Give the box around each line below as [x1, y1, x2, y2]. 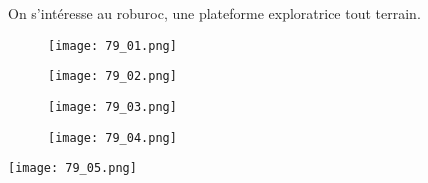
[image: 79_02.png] [48, 69, 177, 84]
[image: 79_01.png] [48, 38, 177, 53]
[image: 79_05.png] [8, 161, 137, 176]
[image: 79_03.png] [48, 99, 177, 114]
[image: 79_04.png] [48, 130, 177, 145]
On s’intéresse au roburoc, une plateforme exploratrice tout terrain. [8, 3, 421, 23]
